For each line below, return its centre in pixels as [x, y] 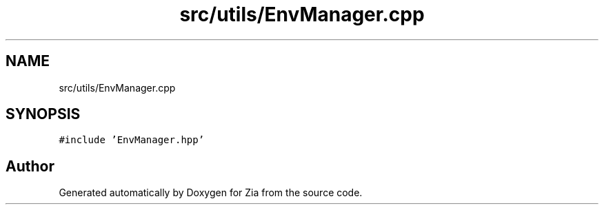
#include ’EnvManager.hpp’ [132, 140]
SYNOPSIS [43, 114]
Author [30, 166]
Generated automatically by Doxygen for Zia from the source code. [211, 193]
